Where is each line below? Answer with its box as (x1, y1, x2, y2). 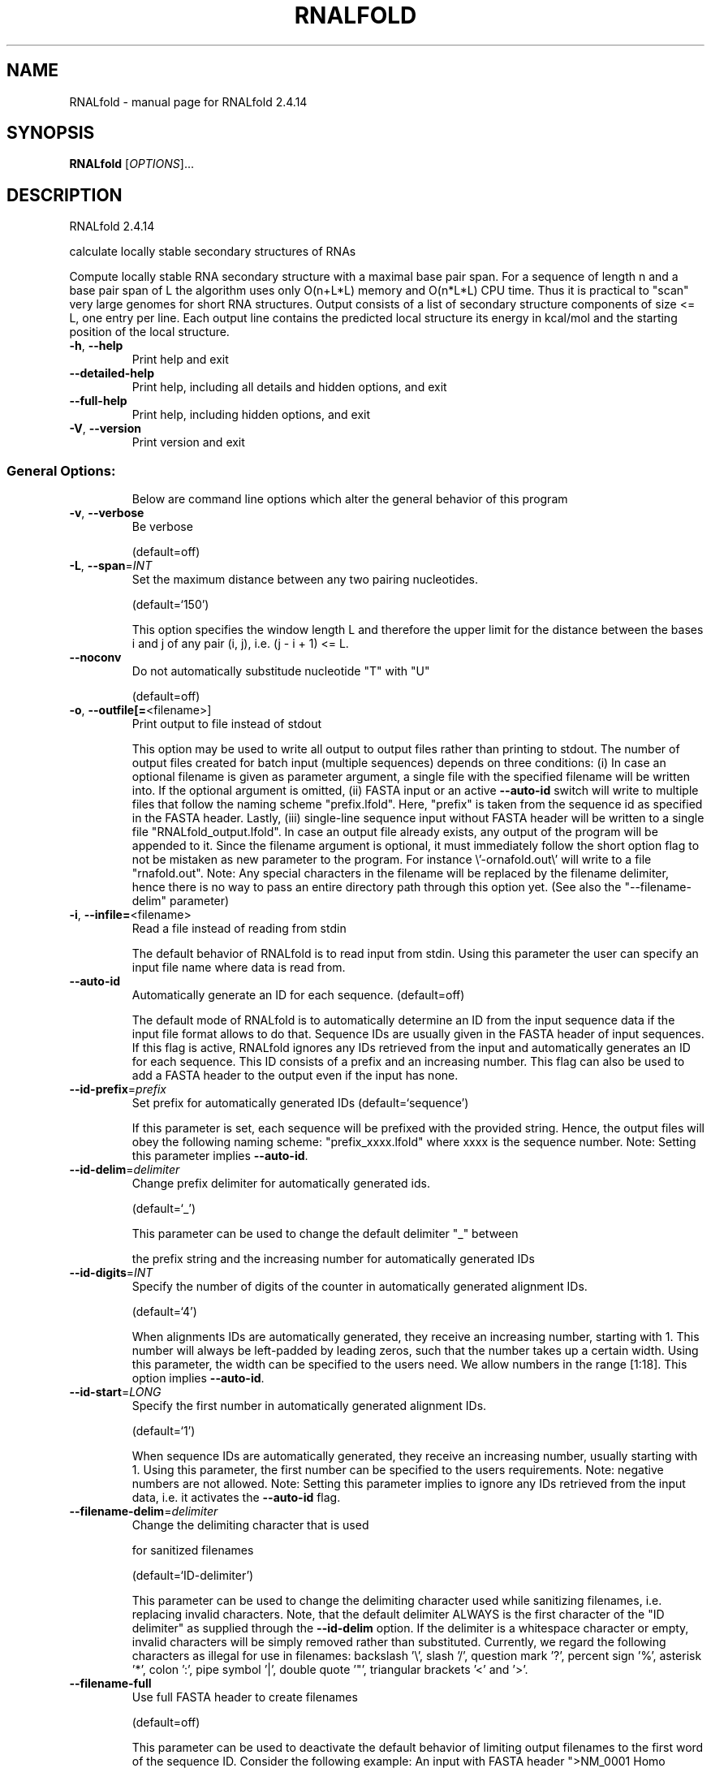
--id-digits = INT (69, 1266, 153, 1280)
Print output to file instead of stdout (131, 717, 322, 731)
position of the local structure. (69, 325, 230, 339)
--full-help (69, 394, 127, 408)
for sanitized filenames (131, 1543, 254, 1558)
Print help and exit (131, 352, 229, 367)
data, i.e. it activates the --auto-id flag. (131, 1490, 341, 1505)
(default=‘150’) (131, 597, 209, 612)
